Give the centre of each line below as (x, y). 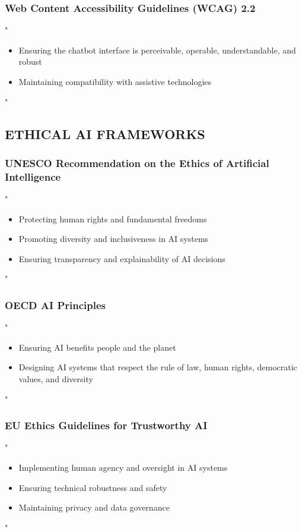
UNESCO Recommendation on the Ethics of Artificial (137, 163)
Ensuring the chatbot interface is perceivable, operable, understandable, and (157, 50)
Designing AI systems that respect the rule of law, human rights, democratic (158, 367)
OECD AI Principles (55, 305)
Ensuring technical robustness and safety (93, 487)
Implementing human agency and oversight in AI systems (123, 468)
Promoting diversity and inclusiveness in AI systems (114, 239)
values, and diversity (56, 379)
